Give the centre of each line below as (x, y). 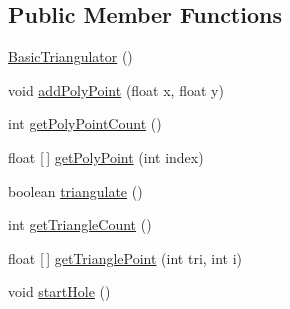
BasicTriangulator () (70, 56)
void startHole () (59, 291)
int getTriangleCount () (80, 224)
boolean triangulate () (75, 190)
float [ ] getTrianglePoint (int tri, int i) (125, 257)
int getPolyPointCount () (85, 123)
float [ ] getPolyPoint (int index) (106, 156)
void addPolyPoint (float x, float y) (116, 89)
